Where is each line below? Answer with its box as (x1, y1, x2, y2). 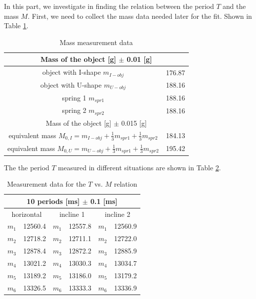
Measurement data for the (7, 179, 86, 189)
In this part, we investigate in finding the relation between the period (4, 1, 214, 11)
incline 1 (59, 208, 85, 219)
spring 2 (62, 105, 86, 115)
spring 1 (62, 92, 86, 102)
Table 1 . (4, 20, 29, 31)
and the (222, 1, 246, 11)
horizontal (11, 208, 42, 219)
